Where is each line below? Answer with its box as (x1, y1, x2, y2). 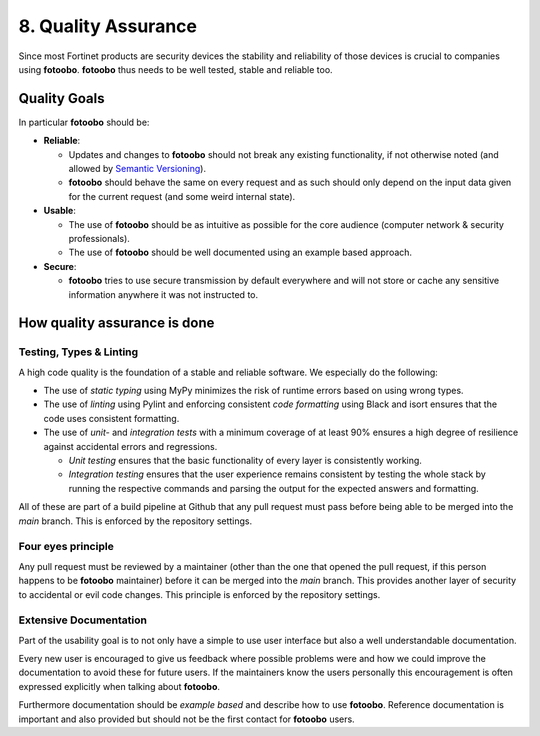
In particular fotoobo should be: (18, 116, 150, 128)
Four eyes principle (18, 540, 114, 554)
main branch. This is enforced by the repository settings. (18, 515, 253, 527)
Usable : (43, 205, 77, 217)
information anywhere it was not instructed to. (68, 288, 259, 300)
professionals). (68, 232, 130, 244)
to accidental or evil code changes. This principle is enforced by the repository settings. (18, 588, 381, 600)
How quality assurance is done (18, 315, 215, 332)
